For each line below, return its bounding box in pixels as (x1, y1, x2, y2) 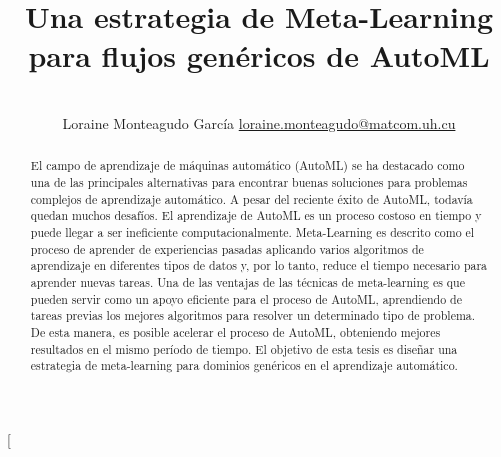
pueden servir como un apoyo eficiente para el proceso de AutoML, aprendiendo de (30, 290, 462, 307)
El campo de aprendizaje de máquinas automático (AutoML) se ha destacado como (30, 157, 465, 174)
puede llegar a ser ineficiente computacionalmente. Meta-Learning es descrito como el (30, 223, 475, 240)
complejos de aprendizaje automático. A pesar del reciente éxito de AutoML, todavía (30, 190, 473, 207)
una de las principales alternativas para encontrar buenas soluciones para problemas (30, 173, 468, 190)
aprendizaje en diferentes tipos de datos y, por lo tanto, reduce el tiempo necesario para (30, 257, 488, 274)
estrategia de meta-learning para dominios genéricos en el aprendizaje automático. (30, 357, 458, 374)
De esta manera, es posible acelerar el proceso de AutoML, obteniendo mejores (30, 323, 441, 340)
